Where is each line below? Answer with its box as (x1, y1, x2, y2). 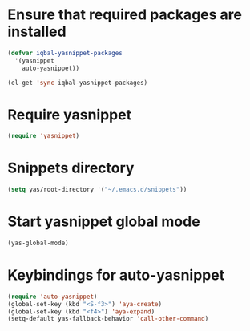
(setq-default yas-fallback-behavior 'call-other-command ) (7, 315, 209, 323)
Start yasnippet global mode (7, 212, 201, 231)
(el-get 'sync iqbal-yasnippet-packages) (7, 79, 148, 87)
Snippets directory (7, 159, 135, 177)
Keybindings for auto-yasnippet (7, 266, 225, 285)
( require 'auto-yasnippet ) (7, 293, 98, 301)
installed (7, 22, 67, 41)
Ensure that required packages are (7, 6, 242, 24)
